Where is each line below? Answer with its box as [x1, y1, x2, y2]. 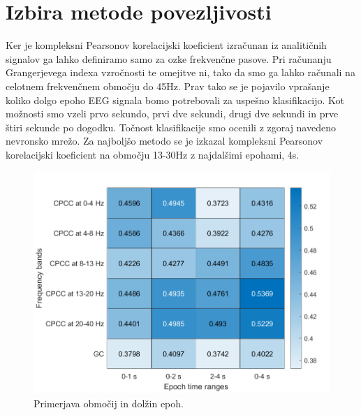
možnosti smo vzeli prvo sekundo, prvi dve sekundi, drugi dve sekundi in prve [6, 106, 339, 121]
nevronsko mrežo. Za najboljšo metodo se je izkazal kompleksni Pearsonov [6, 133, 323, 148]
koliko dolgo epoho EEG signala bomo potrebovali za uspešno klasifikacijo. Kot [6, 92, 345, 107]
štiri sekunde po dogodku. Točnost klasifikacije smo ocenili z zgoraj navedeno [6, 119, 336, 134]
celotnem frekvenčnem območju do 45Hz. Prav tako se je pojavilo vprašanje [6, 78, 330, 93]
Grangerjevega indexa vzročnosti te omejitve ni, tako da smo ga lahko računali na [6, 65, 355, 80]
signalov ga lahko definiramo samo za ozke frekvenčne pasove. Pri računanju [6, 51, 332, 66]
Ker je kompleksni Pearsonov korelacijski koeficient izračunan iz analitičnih [6, 38, 327, 52]
